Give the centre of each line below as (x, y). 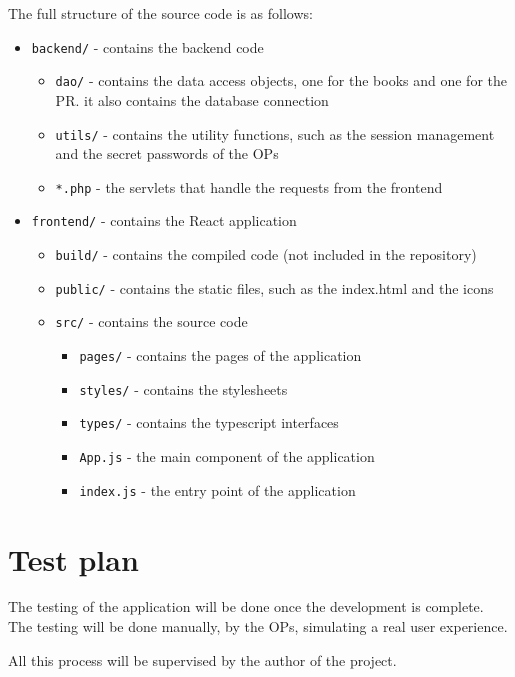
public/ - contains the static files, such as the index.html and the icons (274, 287)
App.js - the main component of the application (227, 456)
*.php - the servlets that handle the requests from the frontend (249, 186)
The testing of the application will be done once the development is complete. (246, 606)
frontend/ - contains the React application (164, 220)
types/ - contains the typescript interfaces (209, 422)
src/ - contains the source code (151, 321)
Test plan (73, 558)
